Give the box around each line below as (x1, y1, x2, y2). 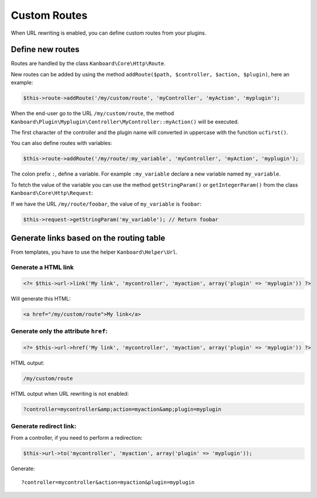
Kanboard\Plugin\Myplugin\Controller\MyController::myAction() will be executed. (11, 118, 239, 125)
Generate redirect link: (11, 422, 76, 430)
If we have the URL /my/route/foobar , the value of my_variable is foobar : (11, 200, 202, 207)
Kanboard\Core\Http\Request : (11, 190, 93, 197)
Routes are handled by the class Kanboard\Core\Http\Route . (11, 60, 166, 67)
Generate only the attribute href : (11, 327, 108, 335)
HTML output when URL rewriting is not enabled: (11, 390, 129, 397)
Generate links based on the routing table (11, 233, 166, 243)
